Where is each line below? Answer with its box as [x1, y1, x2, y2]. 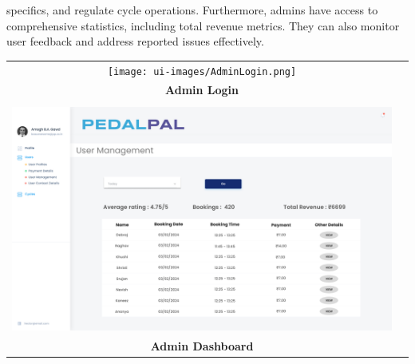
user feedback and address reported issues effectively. [6, 33, 264, 49]
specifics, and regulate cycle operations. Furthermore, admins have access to [6, 2, 378, 18]
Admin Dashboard [150, 338, 254, 354]
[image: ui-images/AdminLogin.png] [107, 65, 297, 77]
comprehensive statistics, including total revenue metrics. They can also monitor [6, 17, 400, 34]
